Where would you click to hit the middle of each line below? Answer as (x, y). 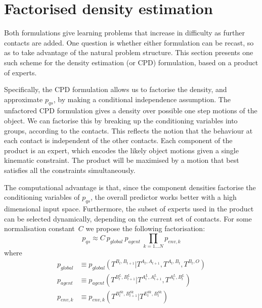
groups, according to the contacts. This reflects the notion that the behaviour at (128, 130)
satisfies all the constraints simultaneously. (70, 170)
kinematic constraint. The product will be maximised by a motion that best (122, 160)
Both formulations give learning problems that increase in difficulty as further (124, 33)
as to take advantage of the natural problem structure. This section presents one (129, 52)
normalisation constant (39, 228)
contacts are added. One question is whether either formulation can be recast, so (129, 42)
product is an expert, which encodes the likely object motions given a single (121, 150)
